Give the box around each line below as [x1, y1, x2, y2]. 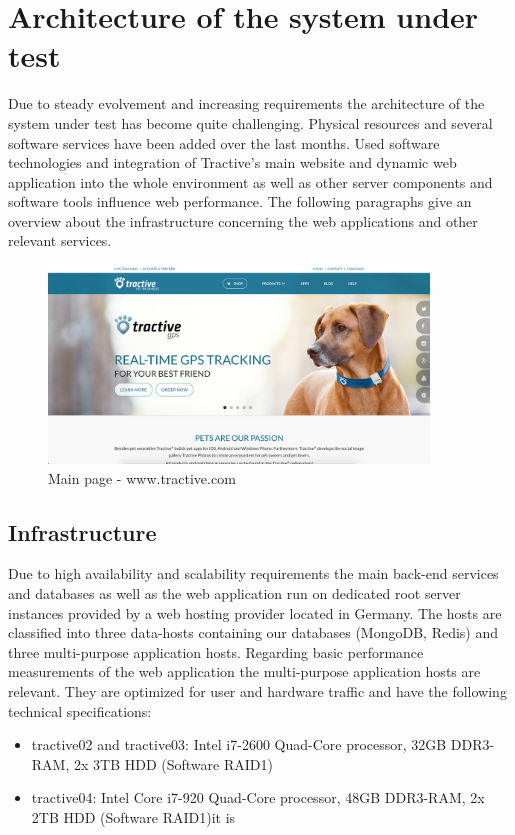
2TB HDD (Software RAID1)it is [31, 806, 236, 827]
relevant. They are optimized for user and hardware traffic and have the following [8, 681, 507, 701]
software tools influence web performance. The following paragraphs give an [8, 191, 472, 212]
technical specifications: [8, 700, 152, 721]
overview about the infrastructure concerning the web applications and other [8, 210, 478, 231]
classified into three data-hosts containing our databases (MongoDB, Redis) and [8, 622, 499, 643]
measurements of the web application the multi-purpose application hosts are [8, 661, 481, 682]
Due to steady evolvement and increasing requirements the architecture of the [8, 93, 485, 114]
